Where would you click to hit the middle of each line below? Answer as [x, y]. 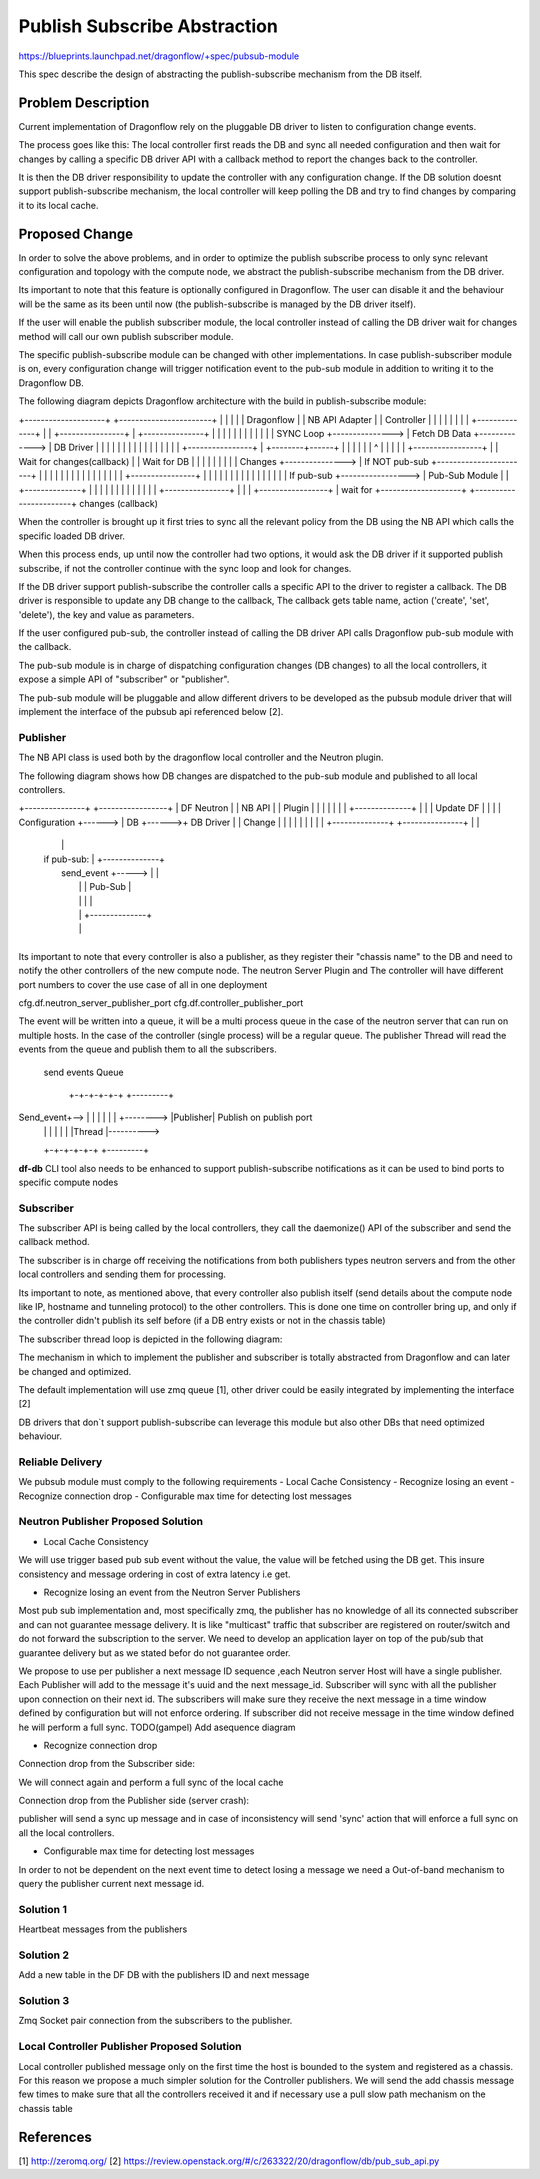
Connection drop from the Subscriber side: [106, 1764]
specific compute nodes [68, 1182]
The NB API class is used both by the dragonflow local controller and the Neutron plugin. [201, 757]
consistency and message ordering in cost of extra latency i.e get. [154, 1574]
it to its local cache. [58, 205]
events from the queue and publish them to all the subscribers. [147, 1049]
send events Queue [83, 1072]
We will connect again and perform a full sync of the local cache [151, 1782]
